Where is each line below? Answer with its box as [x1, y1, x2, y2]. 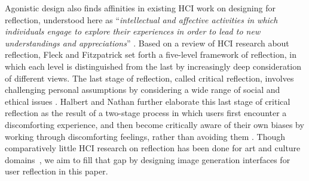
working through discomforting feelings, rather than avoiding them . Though [5, 130, 286, 142]
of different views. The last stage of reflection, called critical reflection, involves [5, 71, 294, 84]
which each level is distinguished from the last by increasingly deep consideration [5, 60, 302, 72]
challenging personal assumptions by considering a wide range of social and [5, 83, 280, 96]
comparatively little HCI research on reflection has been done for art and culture [5, 142, 301, 154]
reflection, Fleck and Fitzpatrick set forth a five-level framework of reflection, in [5, 48, 296, 61]
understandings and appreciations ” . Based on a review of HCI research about [5, 36, 289, 49]
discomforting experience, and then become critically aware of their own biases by [5, 118, 304, 130]
